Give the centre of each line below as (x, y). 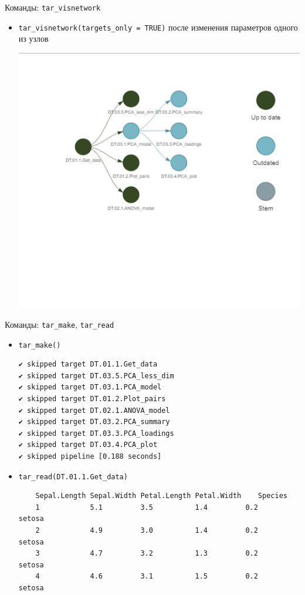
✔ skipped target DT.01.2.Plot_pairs (92, 399)
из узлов (33, 38)
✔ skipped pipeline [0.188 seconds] (90, 456)
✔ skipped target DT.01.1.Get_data (88, 364)
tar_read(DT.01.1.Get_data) (73, 477)
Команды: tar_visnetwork (53, 7)
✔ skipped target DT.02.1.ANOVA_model (94, 410)
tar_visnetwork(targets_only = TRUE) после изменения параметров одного (158, 27)
